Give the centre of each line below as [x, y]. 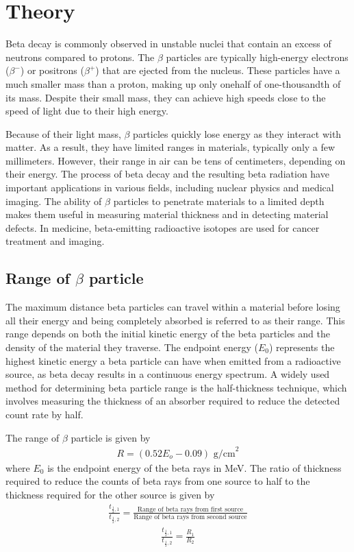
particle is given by [111, 437]
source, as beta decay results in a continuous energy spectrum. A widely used [168, 374]
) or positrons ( [52, 70]
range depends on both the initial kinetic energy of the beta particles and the [168, 334]
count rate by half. [45, 414]
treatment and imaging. [55, 241]
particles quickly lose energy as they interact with [237, 133]
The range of [33, 437]
